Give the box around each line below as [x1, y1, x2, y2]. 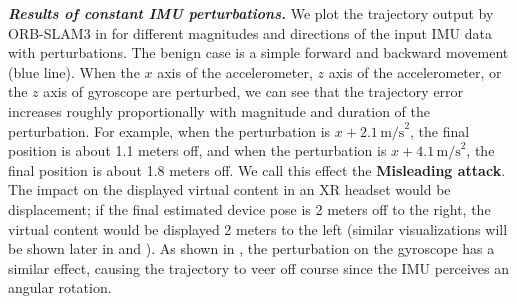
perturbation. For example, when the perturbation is [8, 120, 331, 141]
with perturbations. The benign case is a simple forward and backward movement [8, 42, 509, 63]
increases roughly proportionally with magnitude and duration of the [8, 100, 430, 121]
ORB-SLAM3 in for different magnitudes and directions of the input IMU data [8, 22, 492, 43]
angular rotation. [8, 277, 112, 298]
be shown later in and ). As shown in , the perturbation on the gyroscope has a [8, 238, 495, 259]
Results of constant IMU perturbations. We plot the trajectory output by [8, 3, 494, 23]
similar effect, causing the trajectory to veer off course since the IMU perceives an [8, 257, 510, 278]
